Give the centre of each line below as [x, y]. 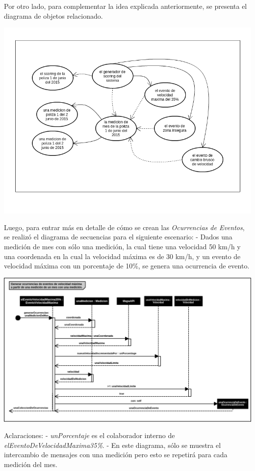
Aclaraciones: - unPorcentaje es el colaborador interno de [89, 435]
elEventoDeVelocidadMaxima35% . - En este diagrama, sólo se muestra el [113, 445]
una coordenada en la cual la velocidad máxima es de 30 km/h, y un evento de [122, 256]
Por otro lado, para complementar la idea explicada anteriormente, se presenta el [126, 6]
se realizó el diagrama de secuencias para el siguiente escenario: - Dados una [118, 237]
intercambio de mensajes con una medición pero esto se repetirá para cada [116, 455]
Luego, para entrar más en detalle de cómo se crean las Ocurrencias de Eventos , [124, 227]
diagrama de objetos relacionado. [53, 15]
